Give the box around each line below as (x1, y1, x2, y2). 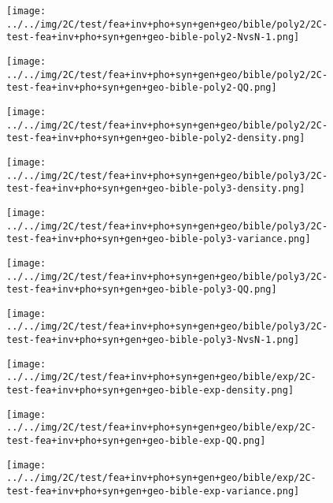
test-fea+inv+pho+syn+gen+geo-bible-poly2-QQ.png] (6, 82, 277, 94)
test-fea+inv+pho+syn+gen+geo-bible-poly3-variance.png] (6, 233, 311, 245)
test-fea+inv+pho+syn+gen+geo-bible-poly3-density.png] (6, 183, 305, 195)
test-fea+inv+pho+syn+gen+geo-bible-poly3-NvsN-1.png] (6, 334, 300, 346)
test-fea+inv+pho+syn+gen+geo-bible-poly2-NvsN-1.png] (6, 32, 300, 43)
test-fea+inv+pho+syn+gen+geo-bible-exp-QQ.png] (6, 435, 266, 447)
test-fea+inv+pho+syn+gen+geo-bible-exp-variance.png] (6, 486, 300, 497)
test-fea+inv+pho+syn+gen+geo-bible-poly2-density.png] (6, 132, 305, 144)
